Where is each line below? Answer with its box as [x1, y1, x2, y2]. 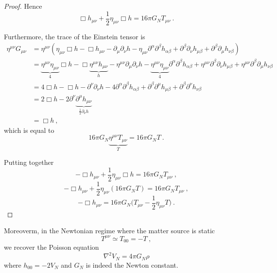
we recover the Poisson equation [4, 242, 99, 252]
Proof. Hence [4, 1, 42, 11]
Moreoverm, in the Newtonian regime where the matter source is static [4, 225, 215, 235]
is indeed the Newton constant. [86, 259, 178, 270]
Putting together [4, 157, 54, 167]
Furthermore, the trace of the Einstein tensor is [4, 31, 145, 41]
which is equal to [4, 125, 54, 135]
